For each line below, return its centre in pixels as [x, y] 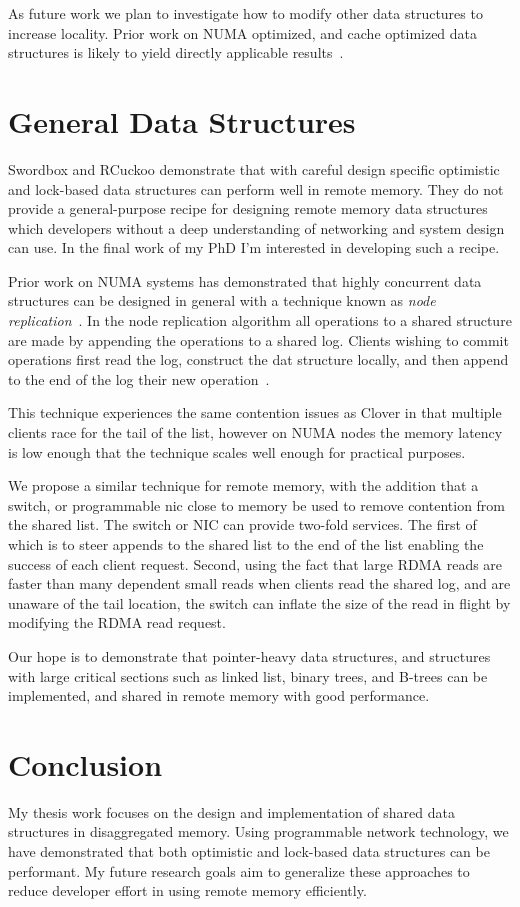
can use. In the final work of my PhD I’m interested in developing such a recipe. [254, 247]
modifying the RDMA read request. [117, 622]
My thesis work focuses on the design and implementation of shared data [231, 811]
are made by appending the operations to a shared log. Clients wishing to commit [258, 339]
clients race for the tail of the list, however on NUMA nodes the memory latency [255, 432]
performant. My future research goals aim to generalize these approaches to [239, 870]
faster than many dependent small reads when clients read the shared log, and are [259, 583]
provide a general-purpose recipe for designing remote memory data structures [248, 208]
